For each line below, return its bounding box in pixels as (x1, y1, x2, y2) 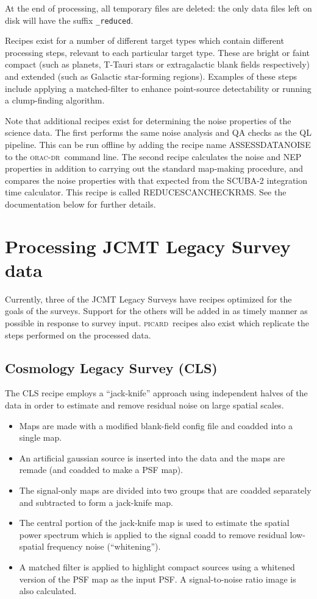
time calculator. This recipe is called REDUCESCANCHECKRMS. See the (5, 186, 287, 198)
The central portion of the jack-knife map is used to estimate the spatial (19, 516, 290, 529)
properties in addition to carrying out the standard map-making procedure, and (5, 162, 303, 175)
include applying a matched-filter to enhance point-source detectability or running (5, 82, 312, 94)
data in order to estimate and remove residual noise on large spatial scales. (5, 399, 284, 412)
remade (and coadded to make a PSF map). (19, 463, 183, 476)
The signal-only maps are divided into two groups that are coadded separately (19, 484, 312, 497)
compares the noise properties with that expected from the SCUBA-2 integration (5, 173, 308, 186)
